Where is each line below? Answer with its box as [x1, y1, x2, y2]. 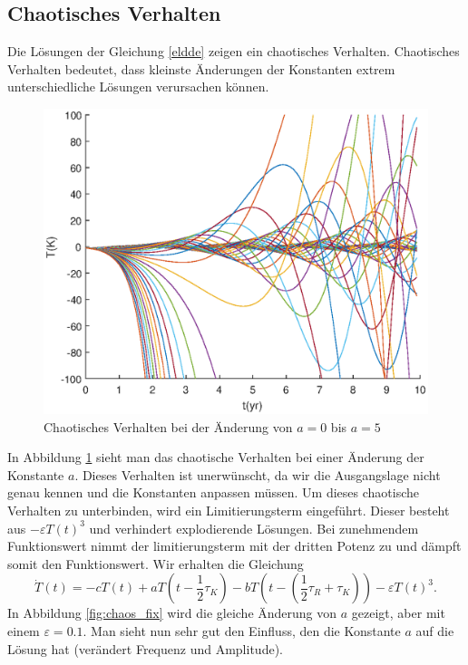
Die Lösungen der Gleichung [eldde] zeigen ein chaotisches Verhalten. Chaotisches [7, 42, 460, 61]
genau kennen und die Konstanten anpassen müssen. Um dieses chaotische [7, 483, 420, 502]
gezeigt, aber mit [351, 603, 445, 622]
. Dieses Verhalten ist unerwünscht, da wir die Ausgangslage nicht [74, 465, 441, 484]
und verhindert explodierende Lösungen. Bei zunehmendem [89, 518, 419, 537]
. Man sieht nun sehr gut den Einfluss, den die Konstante [83, 621, 401, 640]
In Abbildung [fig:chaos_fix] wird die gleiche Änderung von [7, 603, 337, 622]
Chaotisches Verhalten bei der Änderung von [44, 417, 293, 436]
